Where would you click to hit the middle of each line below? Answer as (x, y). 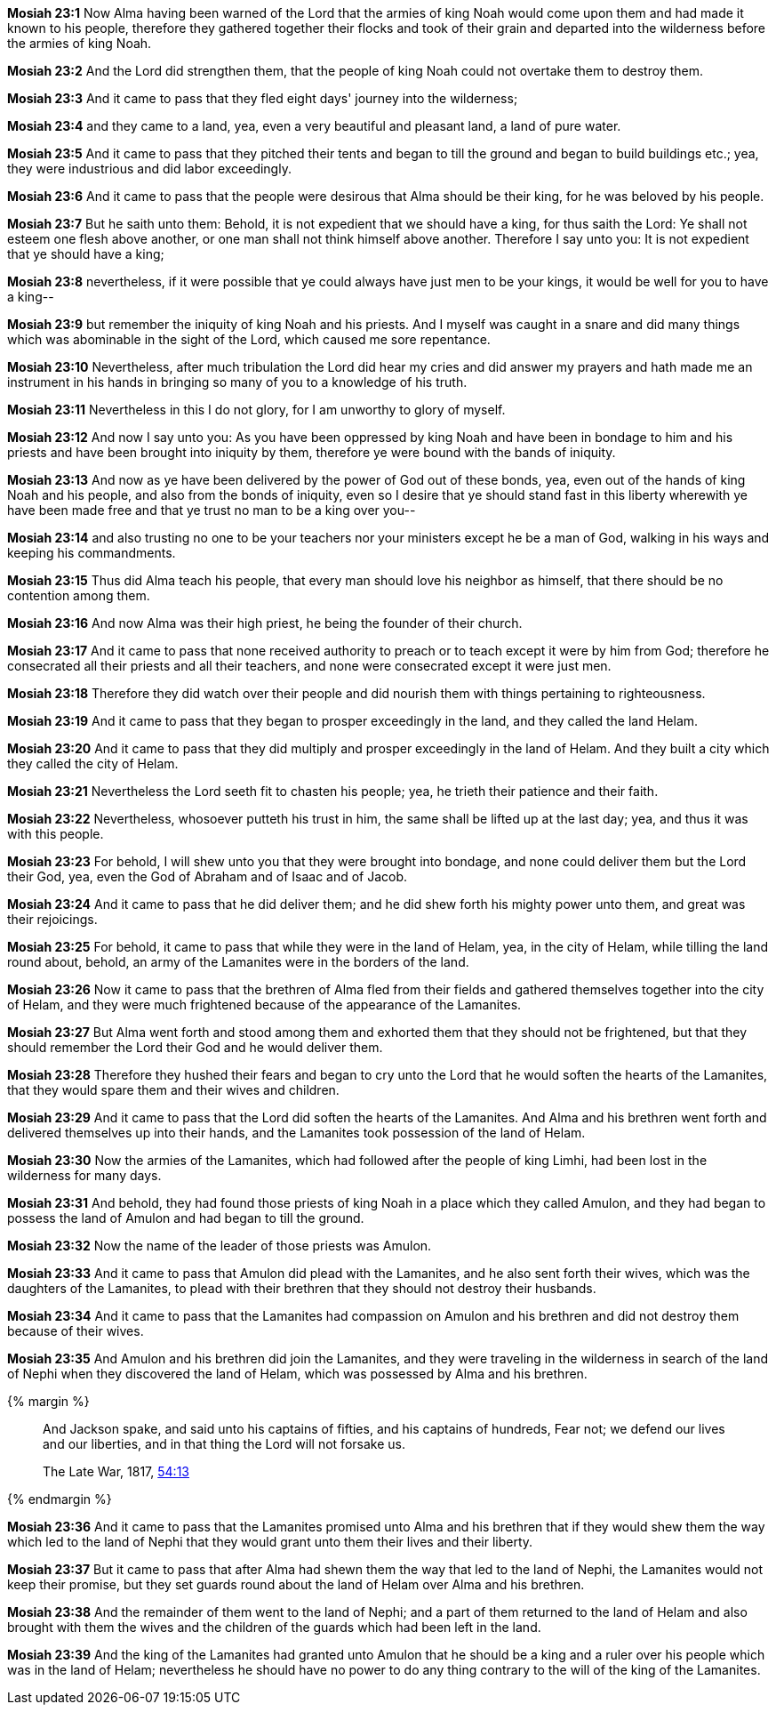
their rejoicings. (52, 919)
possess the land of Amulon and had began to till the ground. (186, 1218)
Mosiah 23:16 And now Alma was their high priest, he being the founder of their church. (265, 623)
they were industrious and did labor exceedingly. (149, 169)
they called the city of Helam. (93, 764)
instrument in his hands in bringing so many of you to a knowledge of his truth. (237, 382)
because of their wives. (76, 1331)
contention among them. (79, 595)
